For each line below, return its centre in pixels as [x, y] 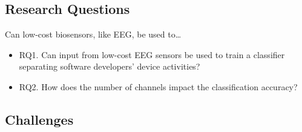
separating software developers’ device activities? [110, 66]
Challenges [39, 119]
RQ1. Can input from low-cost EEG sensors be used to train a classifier [152, 54]
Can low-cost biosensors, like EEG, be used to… [93, 34]
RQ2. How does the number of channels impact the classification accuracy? [158, 86]
